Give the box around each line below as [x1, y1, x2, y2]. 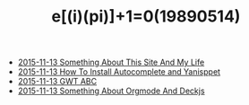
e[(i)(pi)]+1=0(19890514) [51, 6, 241, 27]
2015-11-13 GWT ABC [17, 76, 97, 87]
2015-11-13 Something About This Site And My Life [17, 57, 205, 68]
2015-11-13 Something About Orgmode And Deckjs [17, 85, 205, 96]
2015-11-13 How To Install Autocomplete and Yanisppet [17, 66, 221, 77]
